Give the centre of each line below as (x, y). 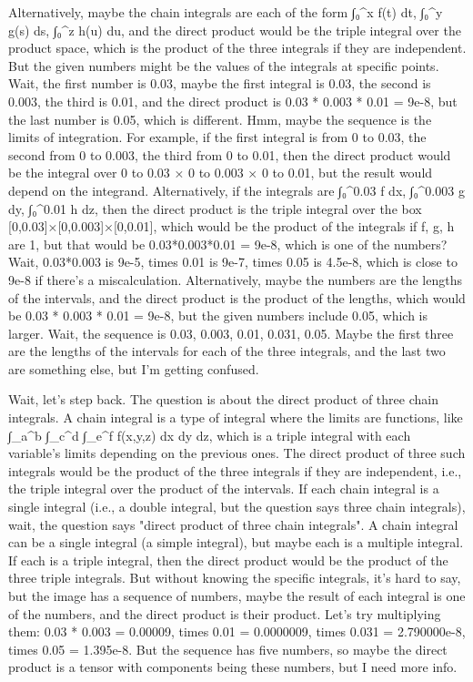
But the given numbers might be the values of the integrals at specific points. (224, 65)
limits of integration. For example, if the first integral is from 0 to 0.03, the (217, 137)
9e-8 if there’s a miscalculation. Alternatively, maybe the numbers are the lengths (235, 279)
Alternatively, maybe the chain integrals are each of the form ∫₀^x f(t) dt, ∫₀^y (226, 12)
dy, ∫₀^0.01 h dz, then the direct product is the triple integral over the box (215, 208)
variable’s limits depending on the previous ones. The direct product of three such (237, 453)
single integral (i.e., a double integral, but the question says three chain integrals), (237, 507)
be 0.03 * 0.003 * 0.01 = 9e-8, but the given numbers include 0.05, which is (218, 316)
